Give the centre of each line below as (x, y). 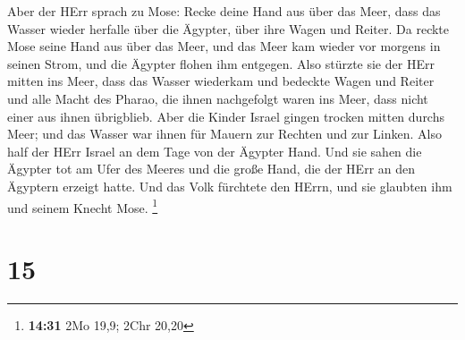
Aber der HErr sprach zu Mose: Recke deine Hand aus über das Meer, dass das (224, 11)
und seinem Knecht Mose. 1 (83, 206)
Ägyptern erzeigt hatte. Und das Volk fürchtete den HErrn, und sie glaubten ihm (230, 186)
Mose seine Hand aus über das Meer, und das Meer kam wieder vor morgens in (224, 46)
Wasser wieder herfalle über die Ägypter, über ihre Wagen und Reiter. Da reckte (228, 28)
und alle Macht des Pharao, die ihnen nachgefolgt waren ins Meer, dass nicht (218, 98)
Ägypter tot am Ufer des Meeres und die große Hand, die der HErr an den (211, 169)
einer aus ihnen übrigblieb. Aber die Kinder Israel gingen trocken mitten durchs (226, 116)
